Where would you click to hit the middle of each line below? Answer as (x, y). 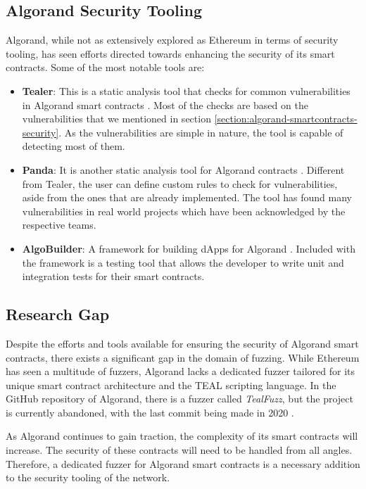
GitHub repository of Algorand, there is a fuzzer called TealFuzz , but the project (179, 399)
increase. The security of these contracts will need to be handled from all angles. (179, 450)
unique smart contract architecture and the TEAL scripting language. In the (171, 385)
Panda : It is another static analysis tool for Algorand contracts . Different (183, 169)
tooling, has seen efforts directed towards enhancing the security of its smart (170, 53)
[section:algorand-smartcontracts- (286, 119)
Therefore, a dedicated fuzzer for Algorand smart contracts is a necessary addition (183, 463)
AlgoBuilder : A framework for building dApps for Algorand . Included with (189, 248)
